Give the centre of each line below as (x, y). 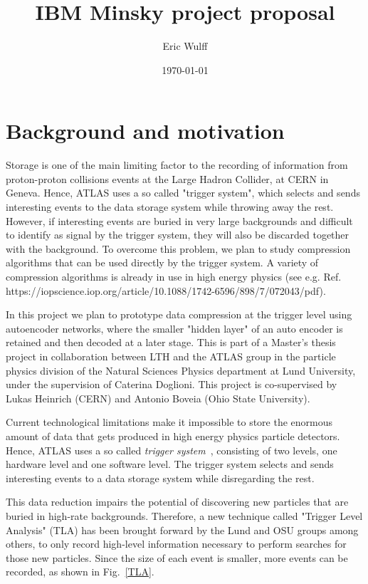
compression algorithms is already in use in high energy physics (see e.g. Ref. (174, 276)
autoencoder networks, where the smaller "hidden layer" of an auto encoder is (174, 328)
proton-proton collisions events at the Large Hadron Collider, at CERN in (167, 178)
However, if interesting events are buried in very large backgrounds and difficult (179, 220)
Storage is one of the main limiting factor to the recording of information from (177, 165)
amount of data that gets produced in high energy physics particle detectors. (173, 436)
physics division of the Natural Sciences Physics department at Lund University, (181, 370)
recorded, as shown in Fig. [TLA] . (80, 572)
